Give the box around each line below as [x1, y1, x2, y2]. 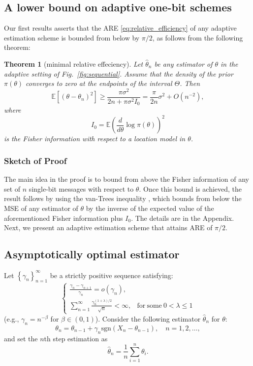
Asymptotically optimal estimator [4, 246, 180, 262]
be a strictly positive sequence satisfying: [50, 270, 173, 280]
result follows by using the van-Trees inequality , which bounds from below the [4, 193, 242, 203]
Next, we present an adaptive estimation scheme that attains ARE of [4, 222, 213, 233]
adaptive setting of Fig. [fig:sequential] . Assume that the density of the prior [4, 68, 233, 79]
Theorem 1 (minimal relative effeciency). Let [4, 58, 143, 69]
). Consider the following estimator [95, 314, 201, 324]
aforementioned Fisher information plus [4, 212, 123, 223]
